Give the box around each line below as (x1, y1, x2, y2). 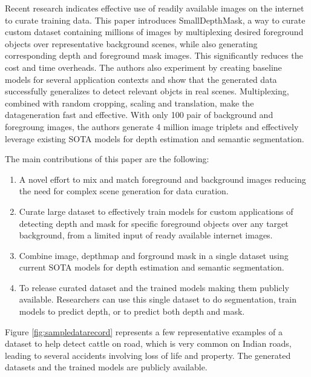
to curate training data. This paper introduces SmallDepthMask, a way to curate (5, 13, 306, 26)
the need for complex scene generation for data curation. (19, 185, 229, 197)
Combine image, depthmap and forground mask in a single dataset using (19, 249, 289, 261)
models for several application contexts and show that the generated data (5, 73, 277, 85)
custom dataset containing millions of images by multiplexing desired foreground (5, 25, 304, 38)
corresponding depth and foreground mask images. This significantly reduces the (5, 49, 303, 62)
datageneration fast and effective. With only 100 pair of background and (5, 108, 273, 121)
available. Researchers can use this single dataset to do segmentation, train (19, 293, 296, 306)
